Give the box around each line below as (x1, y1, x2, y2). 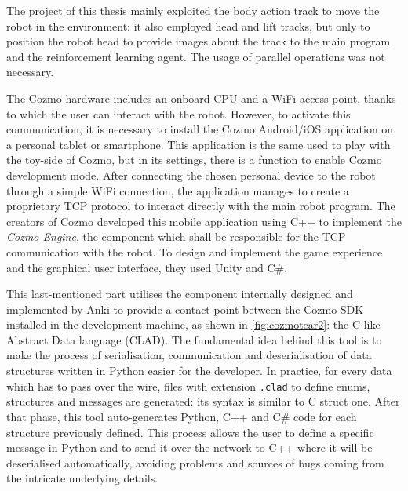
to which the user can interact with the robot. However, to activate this (6, 105, 351, 122)
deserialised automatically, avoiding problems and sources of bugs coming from (6, 454, 384, 471)
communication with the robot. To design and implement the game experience (6, 243, 383, 260)
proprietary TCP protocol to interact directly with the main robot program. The (6, 198, 395, 214)
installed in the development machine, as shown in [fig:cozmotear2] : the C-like (6, 316, 381, 333)
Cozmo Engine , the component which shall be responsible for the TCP (6, 228, 346, 245)
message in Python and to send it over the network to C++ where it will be (6, 439, 373, 456)
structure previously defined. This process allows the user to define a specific (6, 424, 374, 440)
